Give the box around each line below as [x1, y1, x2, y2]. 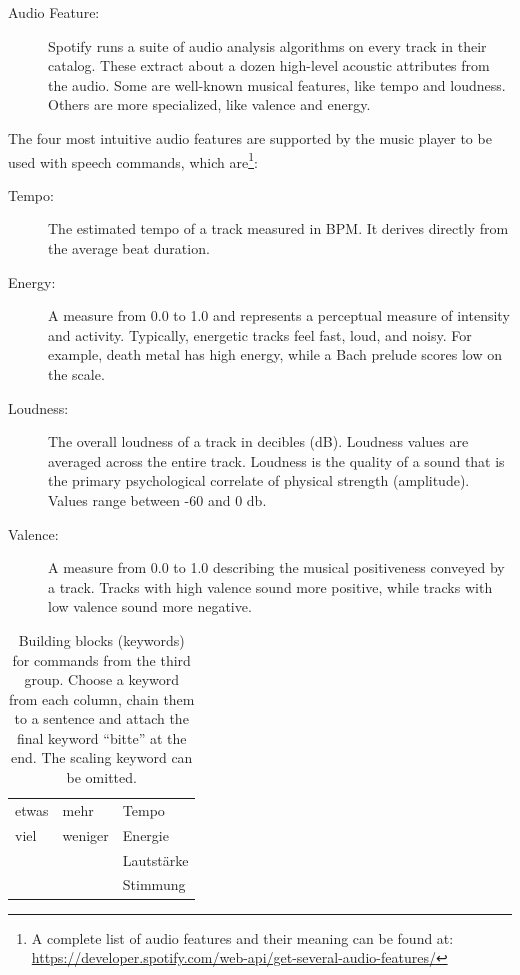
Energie [122, 824, 169, 845]
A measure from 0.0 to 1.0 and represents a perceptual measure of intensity [48, 305, 510, 326]
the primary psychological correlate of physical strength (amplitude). [48, 470, 470, 491]
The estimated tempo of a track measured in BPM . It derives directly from [48, 218, 509, 239]
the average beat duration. [48, 238, 210, 258]
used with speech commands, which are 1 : [8, 148, 258, 172]
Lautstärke [122, 849, 189, 870]
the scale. [48, 363, 105, 384]
